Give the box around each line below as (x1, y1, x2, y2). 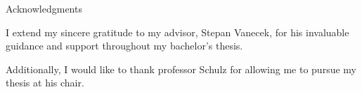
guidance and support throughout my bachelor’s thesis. (6, 38, 243, 53)
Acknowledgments (6, 1, 82, 15)
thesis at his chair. (6, 75, 84, 90)
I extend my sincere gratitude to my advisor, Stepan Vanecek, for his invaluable (6, 24, 349, 39)
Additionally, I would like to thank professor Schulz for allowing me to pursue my (6, 61, 356, 76)
